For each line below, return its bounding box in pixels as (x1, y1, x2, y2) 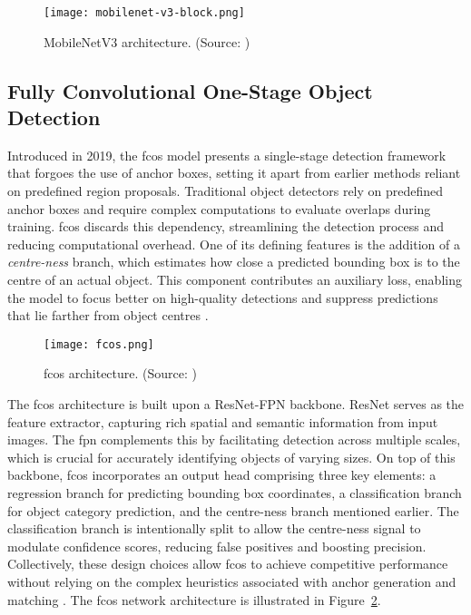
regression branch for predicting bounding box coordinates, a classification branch (7, 483, 462, 502)
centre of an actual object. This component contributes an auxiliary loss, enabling (7, 270, 462, 288)
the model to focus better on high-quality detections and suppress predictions (7, 288, 438, 307)
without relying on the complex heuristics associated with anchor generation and (7, 571, 456, 591)
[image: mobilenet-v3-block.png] (44, 6, 245, 19)
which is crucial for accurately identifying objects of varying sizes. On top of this (7, 447, 456, 466)
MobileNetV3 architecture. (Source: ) (44, 32, 250, 51)
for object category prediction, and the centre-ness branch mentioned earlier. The (7, 501, 459, 520)
